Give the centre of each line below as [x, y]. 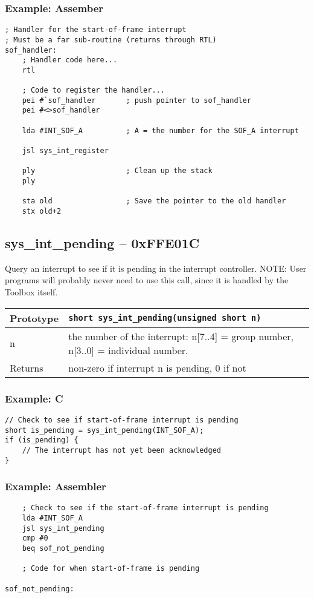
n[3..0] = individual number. [128, 350]
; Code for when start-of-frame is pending [111, 569]
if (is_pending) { [42, 440]
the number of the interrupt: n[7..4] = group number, [181, 336]
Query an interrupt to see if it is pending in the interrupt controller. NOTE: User [156, 268]
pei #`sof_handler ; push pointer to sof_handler [137, 100]
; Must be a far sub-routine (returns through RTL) [111, 40]
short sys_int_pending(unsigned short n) [165, 318]
